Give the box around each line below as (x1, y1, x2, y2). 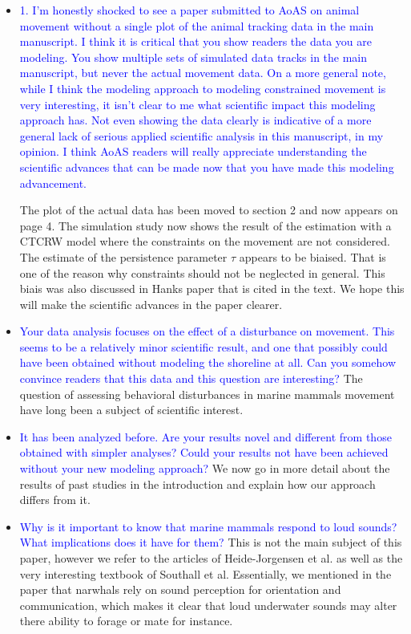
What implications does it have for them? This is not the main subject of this (19, 534, 402, 551)
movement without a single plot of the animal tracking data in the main (19, 17, 374, 34)
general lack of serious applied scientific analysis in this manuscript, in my (19, 127, 384, 144)
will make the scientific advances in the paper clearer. (19, 295, 283, 312)
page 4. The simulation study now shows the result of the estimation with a (19, 217, 392, 234)
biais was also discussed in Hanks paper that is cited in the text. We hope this (19, 280, 405, 297)
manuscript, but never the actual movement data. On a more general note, (19, 64, 386, 81)
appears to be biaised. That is (239, 248, 386, 265)
